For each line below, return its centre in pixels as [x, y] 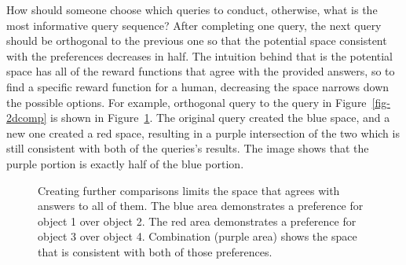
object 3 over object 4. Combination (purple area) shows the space [198, 236]
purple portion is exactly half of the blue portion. [125, 163]
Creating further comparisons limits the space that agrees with [189, 190]
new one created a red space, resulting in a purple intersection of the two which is [203, 132]
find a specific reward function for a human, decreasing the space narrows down [198, 86]
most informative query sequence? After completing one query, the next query [194, 25]
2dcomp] [27, 118]
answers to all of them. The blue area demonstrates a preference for [201, 206]
